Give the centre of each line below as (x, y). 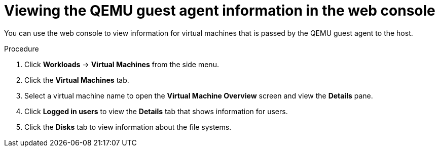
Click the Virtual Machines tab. (77, 80)
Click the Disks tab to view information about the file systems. (128, 127)
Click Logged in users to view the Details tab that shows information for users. (156, 111)
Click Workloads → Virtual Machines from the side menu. (122, 64)
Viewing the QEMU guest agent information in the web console (220, 11)
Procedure (22, 48)
